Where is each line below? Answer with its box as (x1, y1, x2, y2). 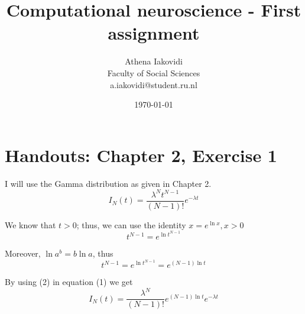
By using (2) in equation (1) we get (5, 276, 133, 288)
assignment (108, 21, 200, 45)
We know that (5, 218, 56, 231)
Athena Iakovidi (125, 55, 183, 67)
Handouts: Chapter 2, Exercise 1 (5, 143, 277, 167)
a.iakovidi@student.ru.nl (110, 78, 197, 90)
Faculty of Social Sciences (107, 66, 200, 79)
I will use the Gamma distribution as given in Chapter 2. (5, 177, 212, 189)
